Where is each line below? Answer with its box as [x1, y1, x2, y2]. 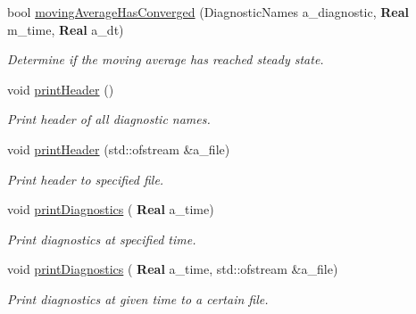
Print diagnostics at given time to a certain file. [7, 289, 269, 308]
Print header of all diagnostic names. [7, 110, 211, 128]
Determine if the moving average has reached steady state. [7, 50, 324, 69]
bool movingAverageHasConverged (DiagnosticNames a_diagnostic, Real [7, 3, 410, 21]
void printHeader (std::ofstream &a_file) [7, 139, 230, 158]
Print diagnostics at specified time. [7, 229, 196, 248]
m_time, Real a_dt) [7, 20, 124, 38]
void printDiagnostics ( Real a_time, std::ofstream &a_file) [7, 260, 338, 278]
